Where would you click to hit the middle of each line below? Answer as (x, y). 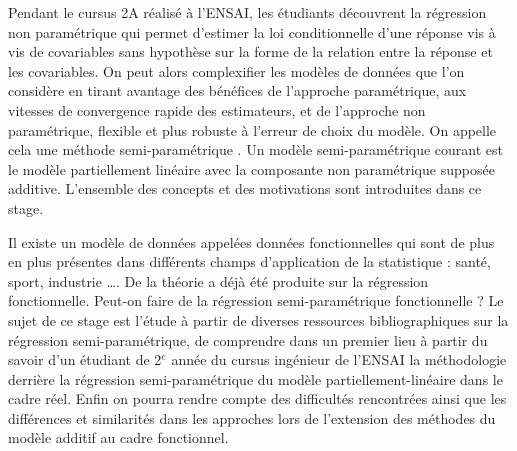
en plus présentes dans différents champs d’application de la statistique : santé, (249, 261)
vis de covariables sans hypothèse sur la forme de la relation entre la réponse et (250, 51)
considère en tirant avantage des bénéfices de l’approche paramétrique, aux (237, 90)
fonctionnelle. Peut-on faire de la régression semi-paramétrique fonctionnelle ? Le (256, 300)
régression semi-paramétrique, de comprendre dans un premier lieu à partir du (248, 339)
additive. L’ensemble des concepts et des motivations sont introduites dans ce (245, 188)
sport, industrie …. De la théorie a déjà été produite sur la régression (218, 280)
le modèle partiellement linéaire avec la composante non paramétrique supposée (251, 168)
